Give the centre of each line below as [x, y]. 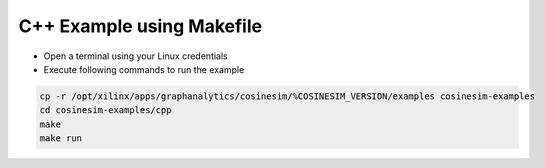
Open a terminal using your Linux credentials [136, 56]
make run [61, 138]
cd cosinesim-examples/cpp [105, 110]
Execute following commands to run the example [144, 69]
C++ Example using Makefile [140, 26]
